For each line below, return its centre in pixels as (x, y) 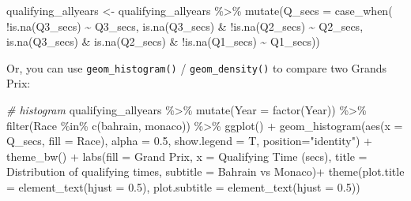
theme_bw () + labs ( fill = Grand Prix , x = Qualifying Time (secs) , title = (187, 156)
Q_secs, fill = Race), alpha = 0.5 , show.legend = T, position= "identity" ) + (189, 141)
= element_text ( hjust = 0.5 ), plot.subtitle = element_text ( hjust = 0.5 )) (183, 187)
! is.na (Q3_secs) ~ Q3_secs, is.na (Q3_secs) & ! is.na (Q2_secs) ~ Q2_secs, (185, 26)
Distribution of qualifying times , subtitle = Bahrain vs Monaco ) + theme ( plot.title (205, 171)
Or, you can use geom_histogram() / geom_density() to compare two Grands (197, 67)
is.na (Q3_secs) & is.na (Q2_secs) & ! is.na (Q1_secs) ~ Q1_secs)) (163, 41)
